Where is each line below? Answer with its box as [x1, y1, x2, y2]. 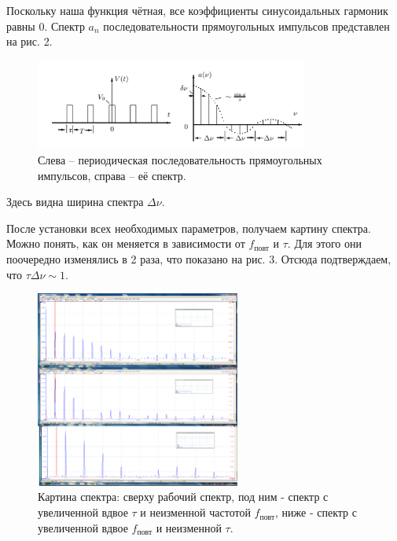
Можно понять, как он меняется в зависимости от [6, 235, 245, 252]
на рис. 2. [6, 33, 53, 50]
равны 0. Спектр [6, 17, 85, 34]
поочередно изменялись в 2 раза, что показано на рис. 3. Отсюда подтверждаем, [6, 251, 391, 267]
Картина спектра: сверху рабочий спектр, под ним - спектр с [38, 488, 329, 505]
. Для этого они [287, 235, 362, 252]
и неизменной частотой [140, 504, 251, 521]
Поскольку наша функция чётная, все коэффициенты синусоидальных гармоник [6, 2, 388, 18]
